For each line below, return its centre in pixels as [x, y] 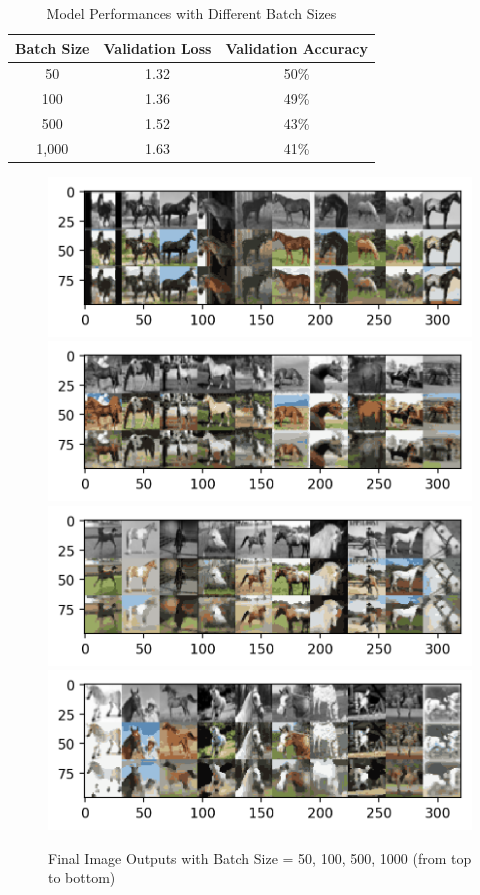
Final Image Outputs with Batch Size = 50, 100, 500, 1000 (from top [260, 857]
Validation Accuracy [296, 47]
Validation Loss [157, 47]
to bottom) [82, 877]
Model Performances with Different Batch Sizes [191, 13]
